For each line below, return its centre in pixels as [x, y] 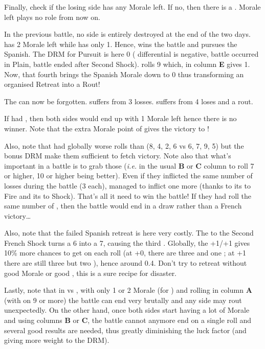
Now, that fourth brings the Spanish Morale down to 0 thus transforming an [124, 74]
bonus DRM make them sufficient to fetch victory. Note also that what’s [118, 156]
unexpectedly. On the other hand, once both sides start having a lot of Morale [127, 310]
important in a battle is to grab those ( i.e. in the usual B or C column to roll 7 [129, 165]
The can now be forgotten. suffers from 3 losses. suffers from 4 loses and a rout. [129, 101]
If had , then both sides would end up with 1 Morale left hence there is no [120, 118]
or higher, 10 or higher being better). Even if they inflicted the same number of [128, 176]
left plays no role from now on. [52, 17]
